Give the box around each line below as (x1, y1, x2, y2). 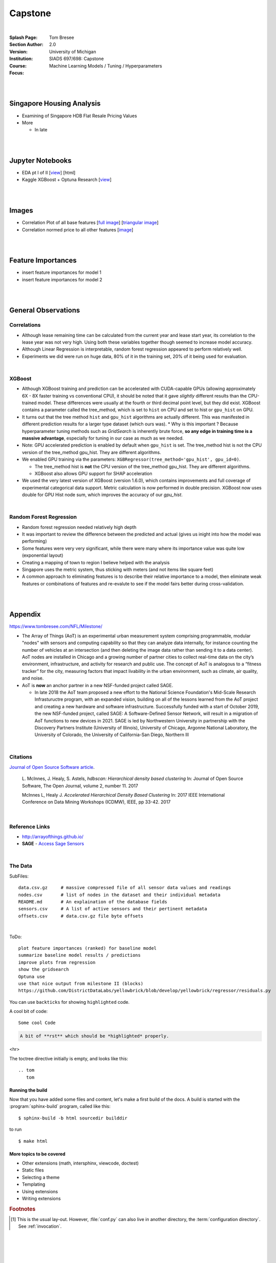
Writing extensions (22, 1195, 61, 1201)
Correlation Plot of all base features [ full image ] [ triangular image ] (22, 220, 159, 226)
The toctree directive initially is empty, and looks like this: (9, 1055, 129, 1061)
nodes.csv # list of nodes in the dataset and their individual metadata (18, 892, 220, 898)
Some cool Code (18, 1020, 56, 1026)
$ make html (18, 1138, 48, 1144)
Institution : (9, 56, 33, 62)
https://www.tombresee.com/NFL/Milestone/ (9, 623, 103, 629)
